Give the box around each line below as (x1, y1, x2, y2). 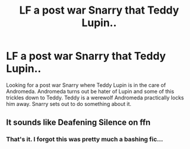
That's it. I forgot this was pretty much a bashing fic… (6, 135, 163, 144)
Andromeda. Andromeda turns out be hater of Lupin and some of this (6, 88, 175, 95)
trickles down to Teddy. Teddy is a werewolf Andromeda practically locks (6, 94, 184, 101)
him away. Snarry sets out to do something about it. (6, 100, 132, 107)
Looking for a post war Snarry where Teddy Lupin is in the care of (6, 81, 166, 89)
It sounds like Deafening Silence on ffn (6, 118, 151, 128)
